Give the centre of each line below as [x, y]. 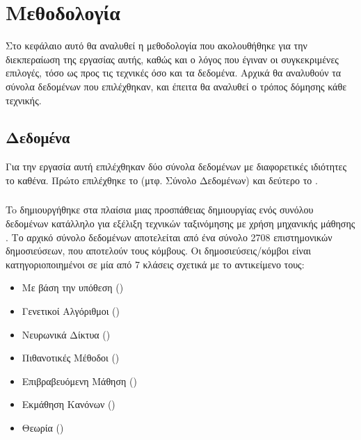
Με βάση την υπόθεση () [73, 287]
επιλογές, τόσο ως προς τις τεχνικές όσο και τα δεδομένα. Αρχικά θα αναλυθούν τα [174, 73]
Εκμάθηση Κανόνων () [69, 404]
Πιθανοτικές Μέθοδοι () [71, 358]
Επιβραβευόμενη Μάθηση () [79, 381]
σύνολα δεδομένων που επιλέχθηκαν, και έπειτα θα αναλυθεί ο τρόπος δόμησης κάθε [176, 86]
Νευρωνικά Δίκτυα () [66, 334]
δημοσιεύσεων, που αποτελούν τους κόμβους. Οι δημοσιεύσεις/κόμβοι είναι [159, 251]
